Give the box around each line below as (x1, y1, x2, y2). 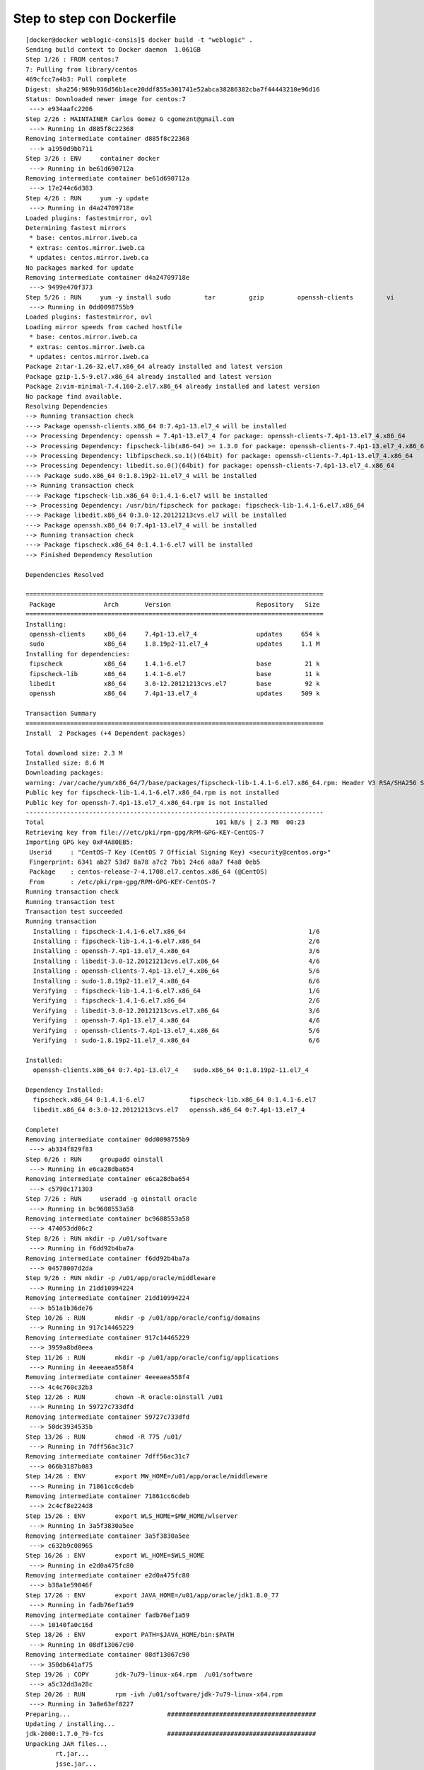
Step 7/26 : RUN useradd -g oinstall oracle (25, 1195, 197, 1203)
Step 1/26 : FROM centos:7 (25, 55, 119, 64)
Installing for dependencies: (25, 650, 131, 658)
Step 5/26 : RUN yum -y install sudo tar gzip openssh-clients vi (25, 293, 395, 301)
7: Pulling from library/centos (25, 65, 138, 74)
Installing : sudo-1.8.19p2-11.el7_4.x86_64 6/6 (33, 977, 320, 985)
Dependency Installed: (25, 1085, 105, 1094)
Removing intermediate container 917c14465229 (25, 1333, 190, 1342)
